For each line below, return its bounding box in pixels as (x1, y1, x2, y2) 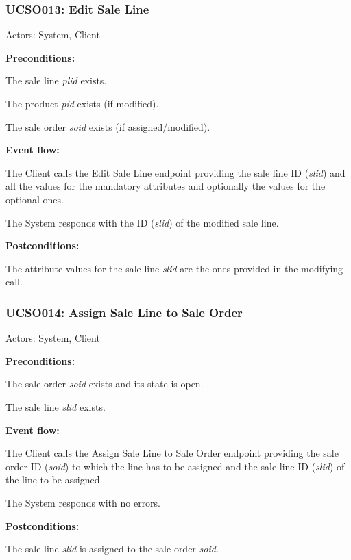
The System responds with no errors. (5, 495, 161, 509)
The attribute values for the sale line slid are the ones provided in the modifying (5, 261, 343, 275)
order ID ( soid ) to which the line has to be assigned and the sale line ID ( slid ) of (5, 459, 345, 473)
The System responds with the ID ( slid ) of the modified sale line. (5, 215, 279, 229)
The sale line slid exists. (5, 399, 106, 413)
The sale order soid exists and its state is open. (5, 377, 204, 391)
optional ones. (5, 192, 64, 206)
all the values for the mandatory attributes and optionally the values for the (5, 179, 326, 193)
